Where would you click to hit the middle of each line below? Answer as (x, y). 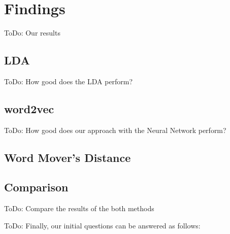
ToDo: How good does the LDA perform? (69, 81)
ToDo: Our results (32, 33)
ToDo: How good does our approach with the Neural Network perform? (115, 130)
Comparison (36, 187)
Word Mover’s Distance (68, 157)
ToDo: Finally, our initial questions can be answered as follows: (102, 225)
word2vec (29, 108)
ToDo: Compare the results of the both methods (79, 208)
